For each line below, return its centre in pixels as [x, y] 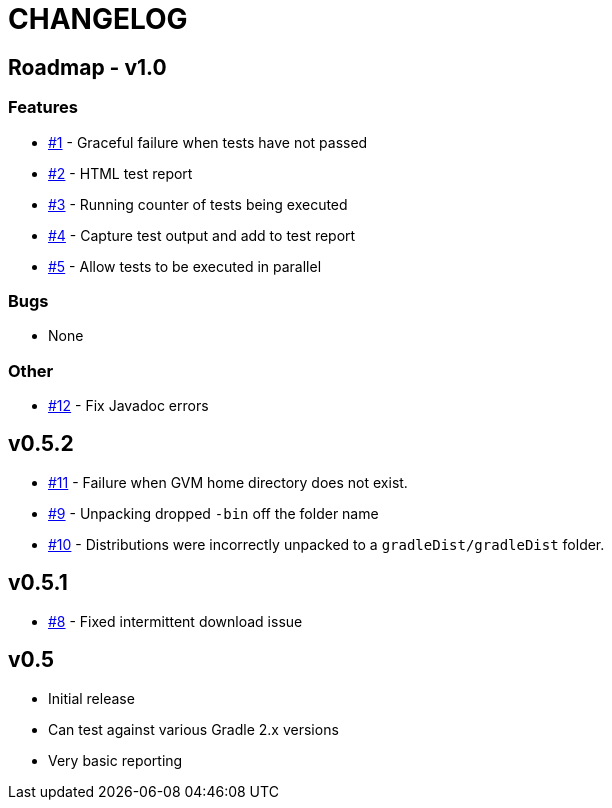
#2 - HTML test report [120, 173]
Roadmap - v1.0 [87, 67]
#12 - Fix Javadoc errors [128, 406]
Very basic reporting [115, 760]
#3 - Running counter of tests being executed [198, 204]
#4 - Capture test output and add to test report [202, 235]
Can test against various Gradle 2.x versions [193, 729]
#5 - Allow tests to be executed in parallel [185, 266]
